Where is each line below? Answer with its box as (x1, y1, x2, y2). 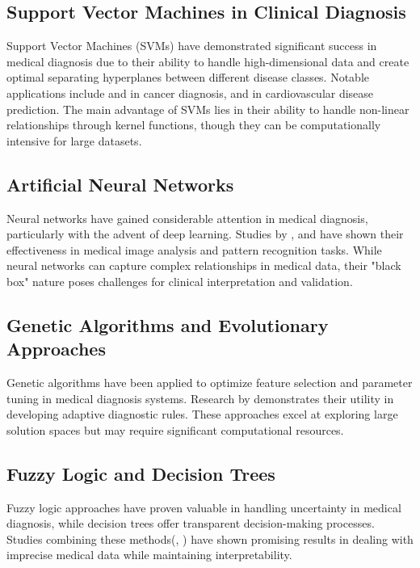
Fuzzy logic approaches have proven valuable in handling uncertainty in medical (6, 499, 401, 515)
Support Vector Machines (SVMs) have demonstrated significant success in (6, 37, 377, 54)
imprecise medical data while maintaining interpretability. (6, 546, 292, 563)
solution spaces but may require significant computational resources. (6, 421, 344, 438)
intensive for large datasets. (6, 132, 142, 149)
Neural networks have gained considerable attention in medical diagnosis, (6, 209, 368, 226)
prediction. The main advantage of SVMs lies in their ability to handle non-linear (6, 100, 409, 117)
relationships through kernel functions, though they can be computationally (6, 116, 381, 133)
